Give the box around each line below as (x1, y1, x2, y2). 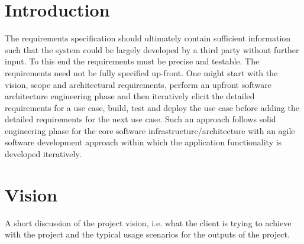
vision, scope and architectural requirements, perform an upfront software (5, 78, 271, 90)
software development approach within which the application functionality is (5, 136, 282, 148)
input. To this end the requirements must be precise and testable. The (5, 55, 260, 67)
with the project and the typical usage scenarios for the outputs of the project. (5, 228, 290, 240)
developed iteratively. (5, 148, 82, 160)
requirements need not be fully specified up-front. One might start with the (5, 66, 278, 79)
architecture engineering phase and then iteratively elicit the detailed (5, 90, 255, 102)
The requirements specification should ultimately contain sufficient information (5, 32, 291, 44)
